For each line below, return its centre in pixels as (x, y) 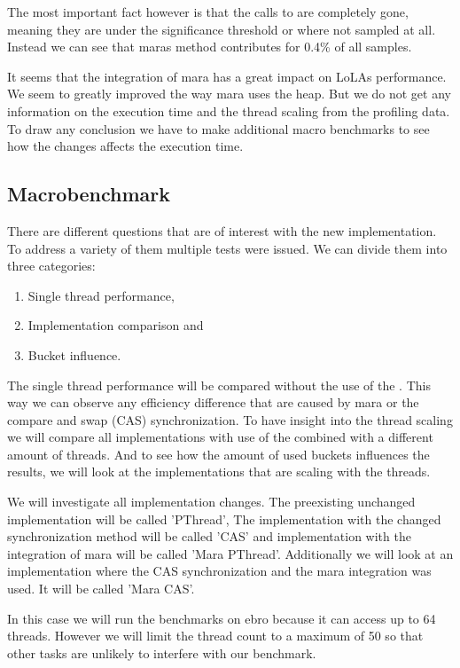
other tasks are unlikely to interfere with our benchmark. (162, 652)
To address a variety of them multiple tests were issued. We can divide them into (227, 248)
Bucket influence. (74, 354)
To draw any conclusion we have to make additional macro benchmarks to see (218, 128)
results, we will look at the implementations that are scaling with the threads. (219, 472)
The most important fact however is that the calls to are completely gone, (208, 12)
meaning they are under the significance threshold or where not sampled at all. (222, 29)
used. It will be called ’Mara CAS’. (101, 589)
